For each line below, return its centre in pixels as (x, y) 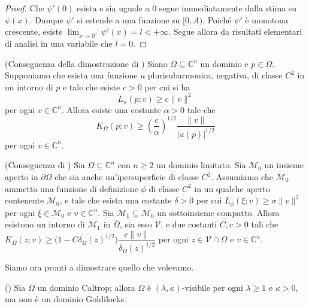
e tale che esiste (91, 86)
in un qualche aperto (232, 188)
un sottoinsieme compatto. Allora (218, 212)
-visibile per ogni (212, 287)
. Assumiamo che (242, 177)
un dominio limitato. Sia (201, 165)
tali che (265, 224)
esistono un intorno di (45, 224)
